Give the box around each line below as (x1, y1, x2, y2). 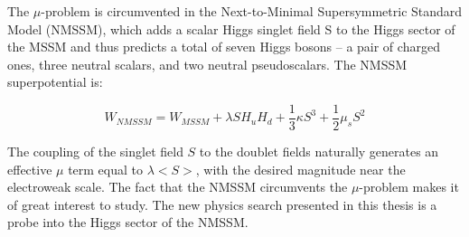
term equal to (68, 159, 144, 178)
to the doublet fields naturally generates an (199, 142, 439, 161)
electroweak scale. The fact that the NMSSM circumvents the (7, 177, 348, 196)
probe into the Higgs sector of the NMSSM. (7, 213, 249, 232)
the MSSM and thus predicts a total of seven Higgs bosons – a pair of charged (7, 37, 440, 56)
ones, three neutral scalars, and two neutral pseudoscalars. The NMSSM (7, 54, 408, 73)
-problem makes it (359, 177, 459, 196)
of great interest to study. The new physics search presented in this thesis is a (7, 194, 437, 213)
